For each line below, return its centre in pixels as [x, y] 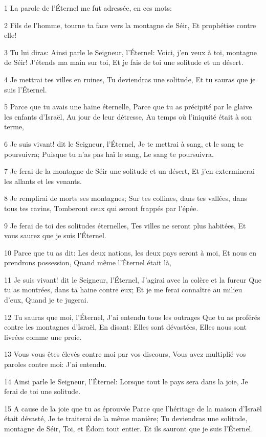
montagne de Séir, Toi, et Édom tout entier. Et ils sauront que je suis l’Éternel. [129, 428]
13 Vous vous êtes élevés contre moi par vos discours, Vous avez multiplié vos [125, 354]
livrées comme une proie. [43, 337]
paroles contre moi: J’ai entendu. [56, 364]
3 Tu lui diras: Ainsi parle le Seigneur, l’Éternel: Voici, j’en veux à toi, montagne [131, 52]
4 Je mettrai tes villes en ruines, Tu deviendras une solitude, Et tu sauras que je [130, 79]
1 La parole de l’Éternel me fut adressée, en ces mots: [88, 8]
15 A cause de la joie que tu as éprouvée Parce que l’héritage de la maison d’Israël [133, 408]
